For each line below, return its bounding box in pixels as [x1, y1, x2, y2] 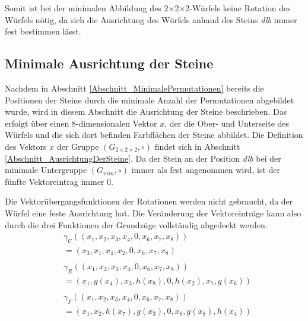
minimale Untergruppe [5, 163, 87, 176]
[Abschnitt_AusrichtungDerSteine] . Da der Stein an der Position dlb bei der [5, 152, 281, 164]
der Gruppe [56, 140, 99, 152]
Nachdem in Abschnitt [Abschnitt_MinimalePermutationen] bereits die [5, 81, 264, 94]
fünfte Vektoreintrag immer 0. [5, 175, 113, 187]
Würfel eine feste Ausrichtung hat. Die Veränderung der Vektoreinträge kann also [5, 206, 301, 219]
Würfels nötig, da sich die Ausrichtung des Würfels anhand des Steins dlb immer [5, 13, 297, 26]
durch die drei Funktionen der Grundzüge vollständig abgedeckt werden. [5, 218, 268, 231]
